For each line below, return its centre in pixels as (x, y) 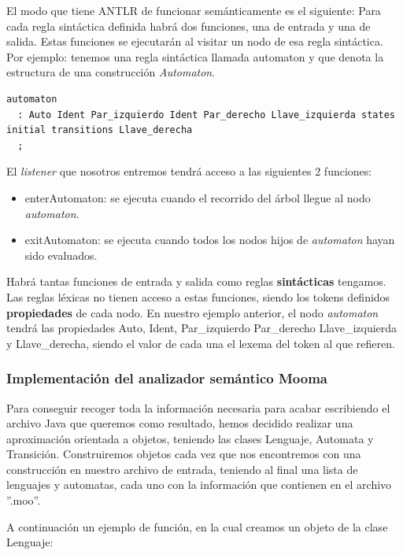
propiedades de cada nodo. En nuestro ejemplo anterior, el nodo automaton (192, 312)
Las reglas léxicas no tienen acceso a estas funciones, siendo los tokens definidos (198, 296)
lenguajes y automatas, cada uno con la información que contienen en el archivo (199, 485)
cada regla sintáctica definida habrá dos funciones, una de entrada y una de (189, 26)
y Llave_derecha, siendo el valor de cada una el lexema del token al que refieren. (201, 343)
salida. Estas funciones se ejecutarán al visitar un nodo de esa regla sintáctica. (195, 41)
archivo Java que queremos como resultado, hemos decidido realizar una (180, 423)
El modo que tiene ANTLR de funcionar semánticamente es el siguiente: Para (194, 10)
